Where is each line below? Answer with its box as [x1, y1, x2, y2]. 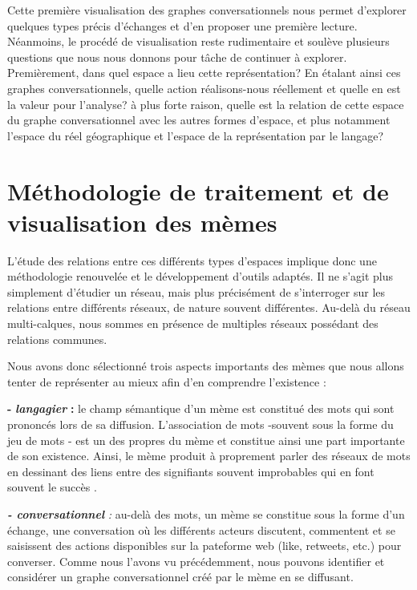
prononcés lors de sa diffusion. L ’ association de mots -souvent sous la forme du [7, 416, 394, 432]
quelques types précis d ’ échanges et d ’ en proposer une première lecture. [7, 17, 358, 34]
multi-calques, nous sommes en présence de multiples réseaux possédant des [7, 315, 379, 332]
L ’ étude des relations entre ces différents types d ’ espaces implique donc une [7, 252, 377, 269]
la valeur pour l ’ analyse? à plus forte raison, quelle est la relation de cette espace [7, 95, 404, 112]
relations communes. [7, 330, 107, 347]
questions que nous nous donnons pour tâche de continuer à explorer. [7, 48, 347, 65]
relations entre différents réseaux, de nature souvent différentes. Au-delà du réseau [7, 299, 411, 316]
